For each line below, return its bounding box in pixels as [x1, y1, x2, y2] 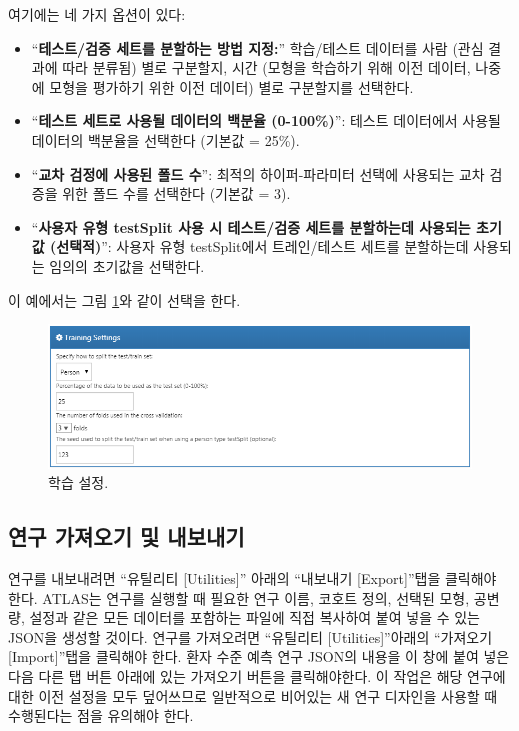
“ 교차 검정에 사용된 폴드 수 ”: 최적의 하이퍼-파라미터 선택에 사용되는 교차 [31, 163, 485, 184]
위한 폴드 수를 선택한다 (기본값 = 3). [62, 183, 291, 204]
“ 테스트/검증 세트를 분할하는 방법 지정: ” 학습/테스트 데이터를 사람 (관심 [31, 37, 484, 58]
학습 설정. [48, 472, 109, 493]
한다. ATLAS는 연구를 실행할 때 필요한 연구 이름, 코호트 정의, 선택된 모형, [8, 587, 470, 608]
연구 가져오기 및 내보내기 [8, 521, 245, 552]
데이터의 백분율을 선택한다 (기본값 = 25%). [31, 129, 300, 150]
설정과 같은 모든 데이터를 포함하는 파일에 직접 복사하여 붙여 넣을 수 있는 [29, 607, 480, 628]
